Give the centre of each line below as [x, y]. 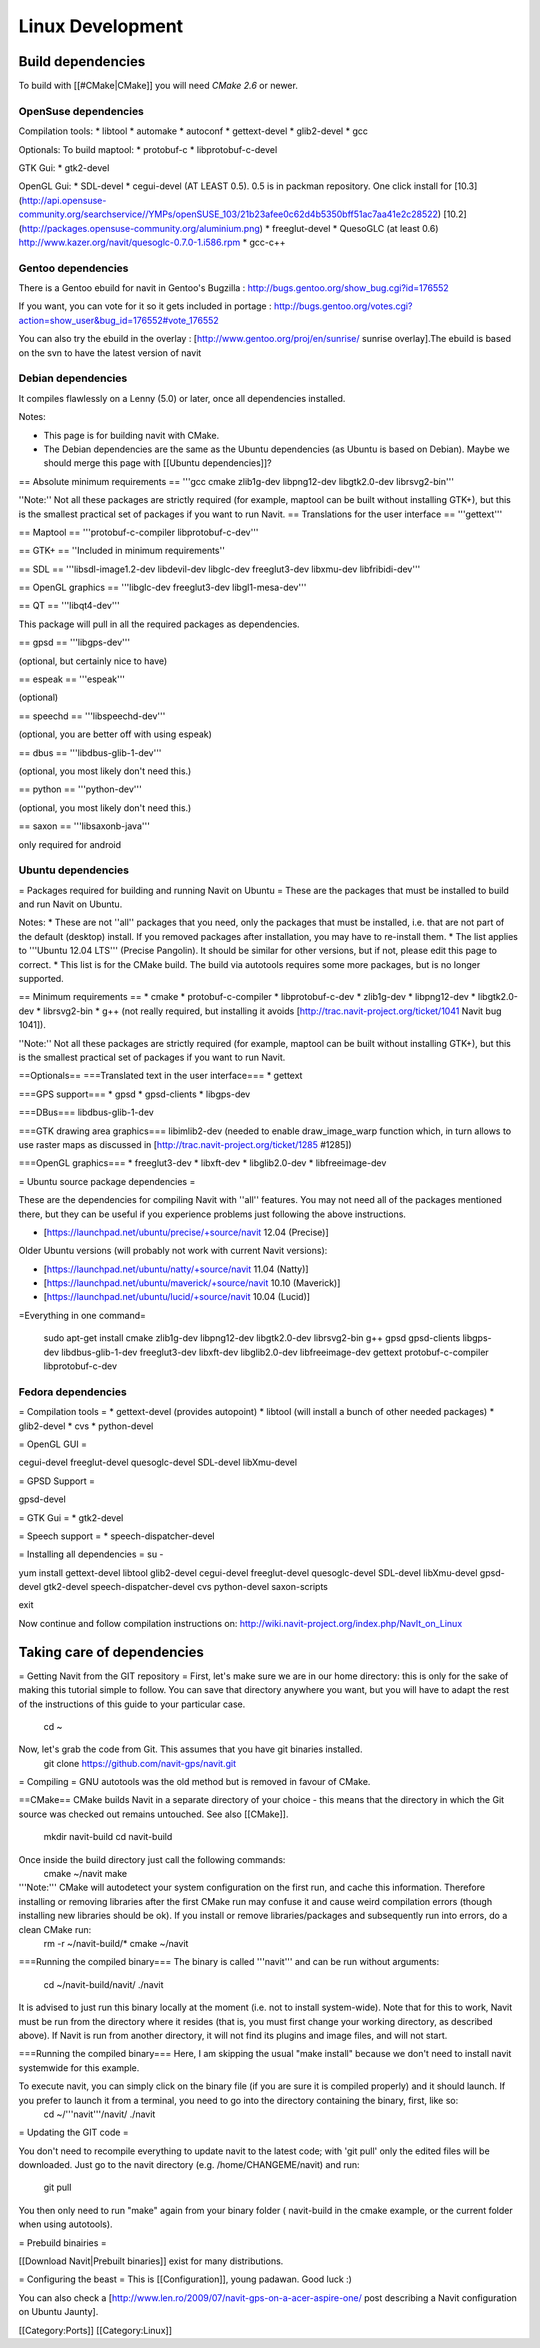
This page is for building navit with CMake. [131, 435]
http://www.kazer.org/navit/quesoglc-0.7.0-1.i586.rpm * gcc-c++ [152, 242]
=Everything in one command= [82, 1315]
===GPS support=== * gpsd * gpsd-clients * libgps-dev [134, 1094]
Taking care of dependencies [111, 1651]
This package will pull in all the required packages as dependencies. [159, 624]
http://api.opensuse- [64, 200]
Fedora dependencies [72, 1392]
